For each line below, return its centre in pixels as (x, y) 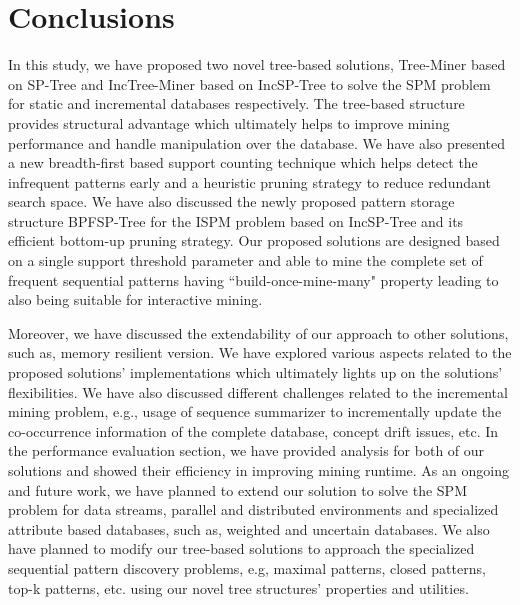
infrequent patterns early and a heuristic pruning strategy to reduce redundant (249, 181)
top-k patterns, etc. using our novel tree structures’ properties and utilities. (238, 587)
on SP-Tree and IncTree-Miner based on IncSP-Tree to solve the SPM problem (249, 83)
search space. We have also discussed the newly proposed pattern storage (231, 201)
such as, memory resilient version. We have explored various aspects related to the (260, 352)
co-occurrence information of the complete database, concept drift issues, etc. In (253, 430)
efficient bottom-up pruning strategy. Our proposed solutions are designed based (254, 240)
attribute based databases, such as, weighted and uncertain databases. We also (249, 528)
